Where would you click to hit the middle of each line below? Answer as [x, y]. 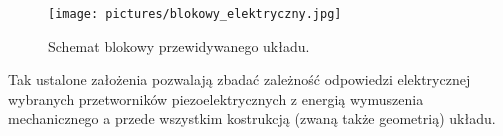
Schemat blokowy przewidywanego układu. [179, 45]
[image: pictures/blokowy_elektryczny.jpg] [195, 14]
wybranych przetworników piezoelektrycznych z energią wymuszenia [216, 98]
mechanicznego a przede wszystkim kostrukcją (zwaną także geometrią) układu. [252, 118]
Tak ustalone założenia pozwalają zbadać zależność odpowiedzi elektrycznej [239, 79]
